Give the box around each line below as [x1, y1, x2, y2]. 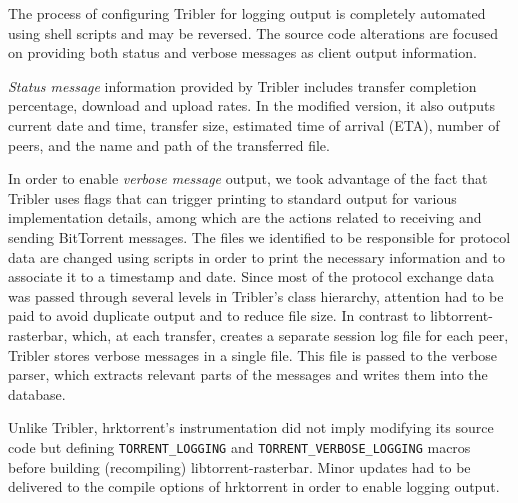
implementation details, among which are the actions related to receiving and [8, 207, 482, 228]
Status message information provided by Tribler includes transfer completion [8, 75, 477, 96]
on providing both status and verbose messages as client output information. [8, 42, 477, 63]
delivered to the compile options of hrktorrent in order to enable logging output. [8, 476, 500, 497]
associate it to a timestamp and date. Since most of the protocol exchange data [8, 266, 495, 287]
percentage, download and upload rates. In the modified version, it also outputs [8, 95, 495, 116]
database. [8, 383, 66, 404]
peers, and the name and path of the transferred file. [8, 134, 330, 155]
